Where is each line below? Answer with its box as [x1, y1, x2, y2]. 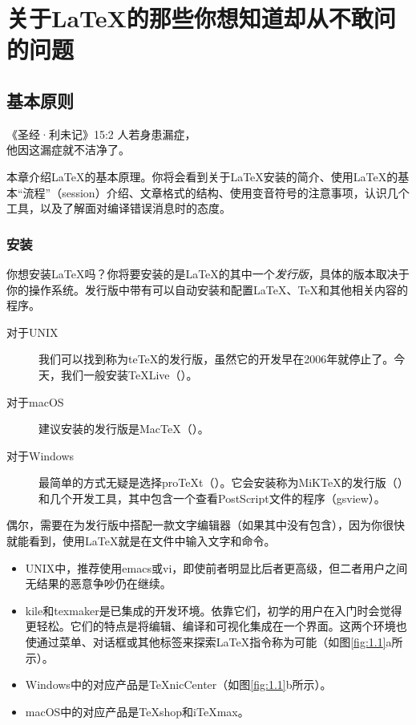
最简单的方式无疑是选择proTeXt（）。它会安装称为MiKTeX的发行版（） [38, 474, 409, 491]
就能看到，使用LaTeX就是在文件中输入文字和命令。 [6, 533, 276, 549]
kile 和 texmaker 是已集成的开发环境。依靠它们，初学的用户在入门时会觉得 [25, 601, 402, 618]
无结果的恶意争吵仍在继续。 [25, 575, 172, 592]
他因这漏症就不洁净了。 [6, 141, 130, 158]
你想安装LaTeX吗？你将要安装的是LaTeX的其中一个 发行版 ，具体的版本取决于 [6, 265, 410, 281]
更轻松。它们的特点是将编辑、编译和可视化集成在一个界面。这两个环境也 [25, 618, 407, 634]
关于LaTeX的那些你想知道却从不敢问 [6, 2, 396, 34]
